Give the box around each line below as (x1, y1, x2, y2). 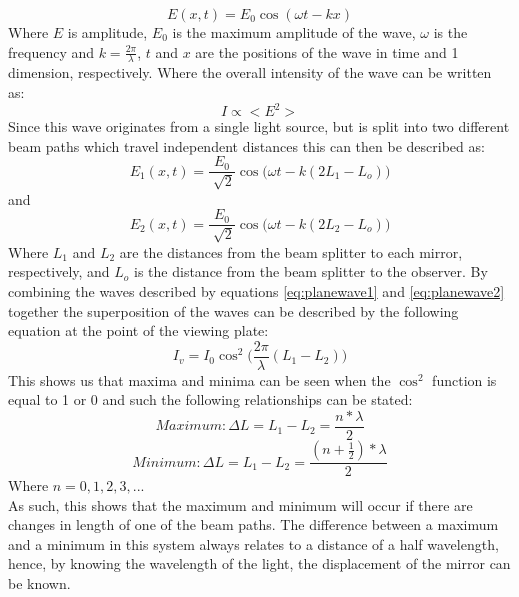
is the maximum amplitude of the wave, (172, 22, 416, 42)
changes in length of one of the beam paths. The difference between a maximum (8, 514, 499, 535)
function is (432, 369, 497, 390)
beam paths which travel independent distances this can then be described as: (8, 135, 485, 156)
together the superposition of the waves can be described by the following (8, 300, 459, 321)
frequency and (8, 41, 95, 62)
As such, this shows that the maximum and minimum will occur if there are (8, 494, 473, 515)
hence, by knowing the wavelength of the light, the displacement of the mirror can (8, 553, 511, 574)
